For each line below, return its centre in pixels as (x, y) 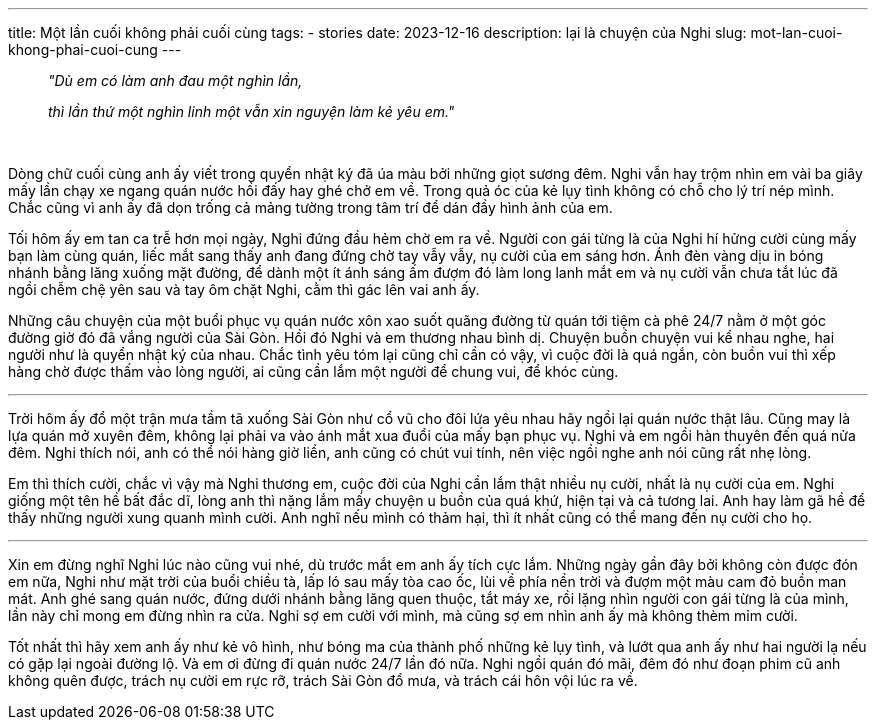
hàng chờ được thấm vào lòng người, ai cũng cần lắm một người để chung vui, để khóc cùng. (313, 371)
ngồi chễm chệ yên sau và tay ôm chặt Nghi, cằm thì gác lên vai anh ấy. (244, 289)
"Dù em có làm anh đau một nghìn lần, (175, 80)
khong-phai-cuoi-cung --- (95, 49)
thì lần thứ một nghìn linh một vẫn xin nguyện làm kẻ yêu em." (251, 111)
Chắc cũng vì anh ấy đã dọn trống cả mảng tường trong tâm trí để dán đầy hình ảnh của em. (310, 207)
